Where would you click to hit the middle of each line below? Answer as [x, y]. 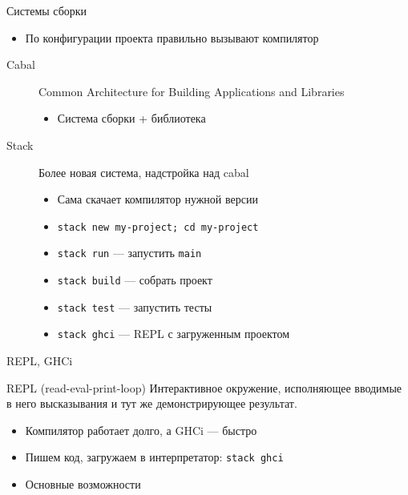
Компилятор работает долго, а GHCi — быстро [141, 430]
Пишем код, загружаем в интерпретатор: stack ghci [154, 457]
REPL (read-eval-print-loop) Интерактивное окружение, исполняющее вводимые [204, 387]
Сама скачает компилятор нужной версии [158, 199]
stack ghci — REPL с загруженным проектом [174, 334]
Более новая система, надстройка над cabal [144, 172]
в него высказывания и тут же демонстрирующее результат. [152, 403]
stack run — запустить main [129, 253]
